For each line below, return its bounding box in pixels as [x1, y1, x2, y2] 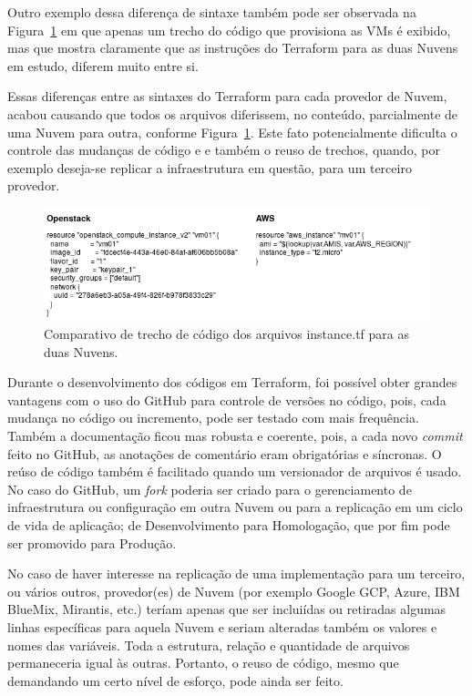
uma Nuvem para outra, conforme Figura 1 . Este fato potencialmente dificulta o [7, 122, 457, 141]
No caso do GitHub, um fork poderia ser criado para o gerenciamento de [7, 479, 412, 498]
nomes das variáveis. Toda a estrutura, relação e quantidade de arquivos [7, 635, 410, 654]
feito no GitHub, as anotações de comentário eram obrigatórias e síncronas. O [7, 444, 442, 463]
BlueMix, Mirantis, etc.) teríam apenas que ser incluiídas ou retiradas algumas [7, 599, 446, 619]
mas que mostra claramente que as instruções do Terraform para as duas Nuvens [7, 38, 458, 57]
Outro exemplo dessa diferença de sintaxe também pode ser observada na [7, 3, 416, 21]
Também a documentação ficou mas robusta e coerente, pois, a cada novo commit [7, 426, 463, 445]
